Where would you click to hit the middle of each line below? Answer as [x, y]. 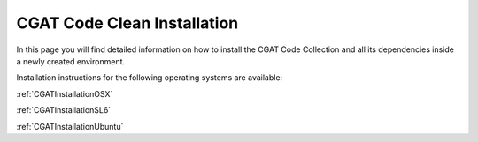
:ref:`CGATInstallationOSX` [65, 93]
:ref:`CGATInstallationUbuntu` [70, 126]
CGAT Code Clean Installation [127, 23]
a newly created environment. [71, 61]
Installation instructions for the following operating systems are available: [150, 78]
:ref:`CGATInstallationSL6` [64, 110]
